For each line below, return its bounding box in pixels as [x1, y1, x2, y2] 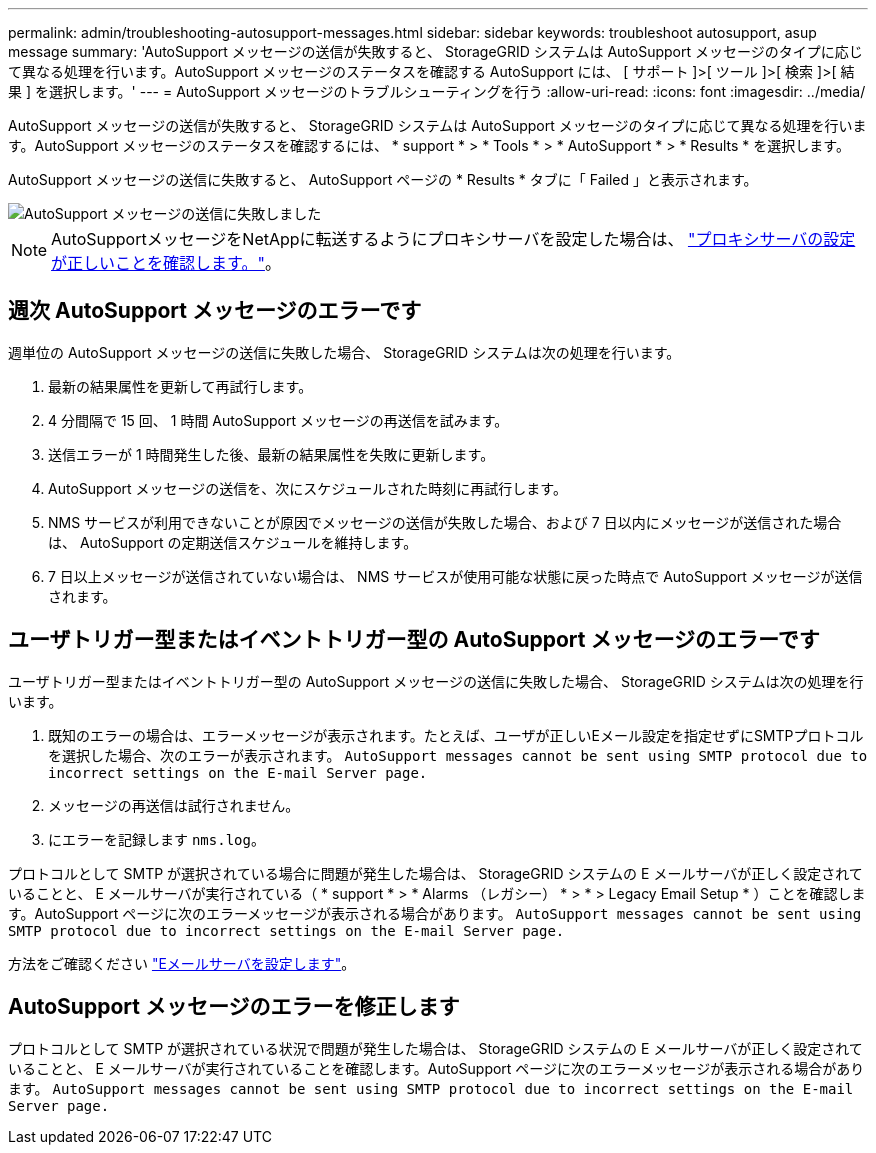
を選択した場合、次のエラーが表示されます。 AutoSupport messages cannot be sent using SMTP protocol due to [48, 746, 868, 764]
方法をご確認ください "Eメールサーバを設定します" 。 [8, 954, 356, 972]
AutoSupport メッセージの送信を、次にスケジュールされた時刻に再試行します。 [48, 479, 567, 497]
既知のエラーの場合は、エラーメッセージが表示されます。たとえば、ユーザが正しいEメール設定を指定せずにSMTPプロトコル [48, 726, 864, 744]
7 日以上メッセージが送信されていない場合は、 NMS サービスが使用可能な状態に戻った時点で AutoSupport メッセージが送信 [48, 567, 863, 585]
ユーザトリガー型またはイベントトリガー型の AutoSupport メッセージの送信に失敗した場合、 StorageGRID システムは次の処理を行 [8, 672, 864, 690]
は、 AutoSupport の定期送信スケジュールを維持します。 [48, 533, 418, 551]
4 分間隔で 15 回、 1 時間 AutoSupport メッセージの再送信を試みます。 [48, 411, 509, 429]
